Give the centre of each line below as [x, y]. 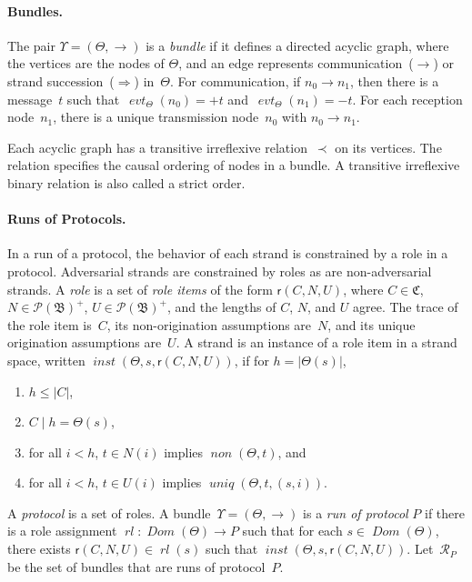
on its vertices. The [388, 147]
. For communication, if [236, 80]
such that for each [292, 531]
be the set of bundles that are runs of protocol [136, 566]
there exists [39, 549]
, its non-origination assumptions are [209, 324]
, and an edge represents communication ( [296, 63]
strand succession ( [61, 80]
